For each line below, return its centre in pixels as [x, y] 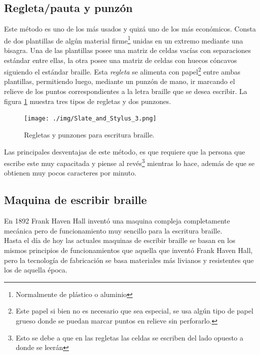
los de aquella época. [36, 270]
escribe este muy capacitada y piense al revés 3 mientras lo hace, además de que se [129, 162]
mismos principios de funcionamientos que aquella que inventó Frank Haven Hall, [128, 250]
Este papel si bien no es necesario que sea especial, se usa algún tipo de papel [134, 311]
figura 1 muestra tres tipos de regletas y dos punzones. [87, 101]
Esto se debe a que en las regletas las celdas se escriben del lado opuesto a [129, 337]
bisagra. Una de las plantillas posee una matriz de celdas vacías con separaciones [127, 50]
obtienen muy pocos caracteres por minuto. [70, 173]
